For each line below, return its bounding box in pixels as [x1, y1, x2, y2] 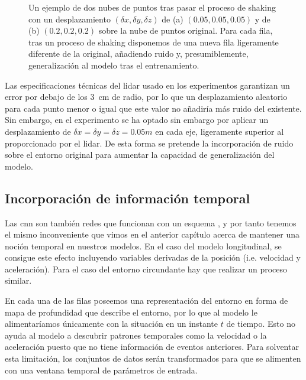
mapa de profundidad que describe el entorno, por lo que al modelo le [5, 306, 257, 318]
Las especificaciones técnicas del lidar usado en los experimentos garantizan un [5, 79, 290, 91]
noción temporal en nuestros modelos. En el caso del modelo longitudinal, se [5, 239, 282, 252]
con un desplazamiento [28, 12, 111, 25]
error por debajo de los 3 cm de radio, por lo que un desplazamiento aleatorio [5, 90, 288, 103]
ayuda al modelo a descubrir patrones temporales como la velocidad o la [5, 329, 267, 341]
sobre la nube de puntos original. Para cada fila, [98, 24, 273, 37]
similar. [5, 274, 32, 287]
